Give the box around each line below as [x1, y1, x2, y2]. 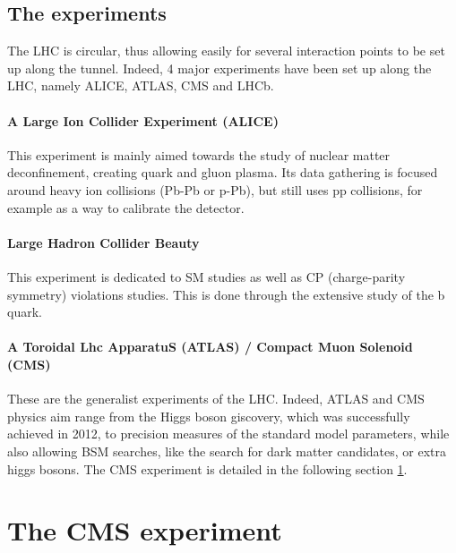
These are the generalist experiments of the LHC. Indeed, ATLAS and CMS [7, 389, 425, 408]
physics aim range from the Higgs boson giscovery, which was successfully [7, 406, 410, 425]
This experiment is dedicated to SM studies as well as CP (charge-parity [7, 267, 406, 285]
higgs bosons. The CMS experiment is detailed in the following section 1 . [7, 459, 408, 478]
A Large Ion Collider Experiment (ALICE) [7, 111, 279, 130]
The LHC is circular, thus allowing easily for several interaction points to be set [7, 41, 445, 60]
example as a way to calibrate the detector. [7, 198, 245, 217]
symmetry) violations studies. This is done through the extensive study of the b [7, 285, 445, 303]
